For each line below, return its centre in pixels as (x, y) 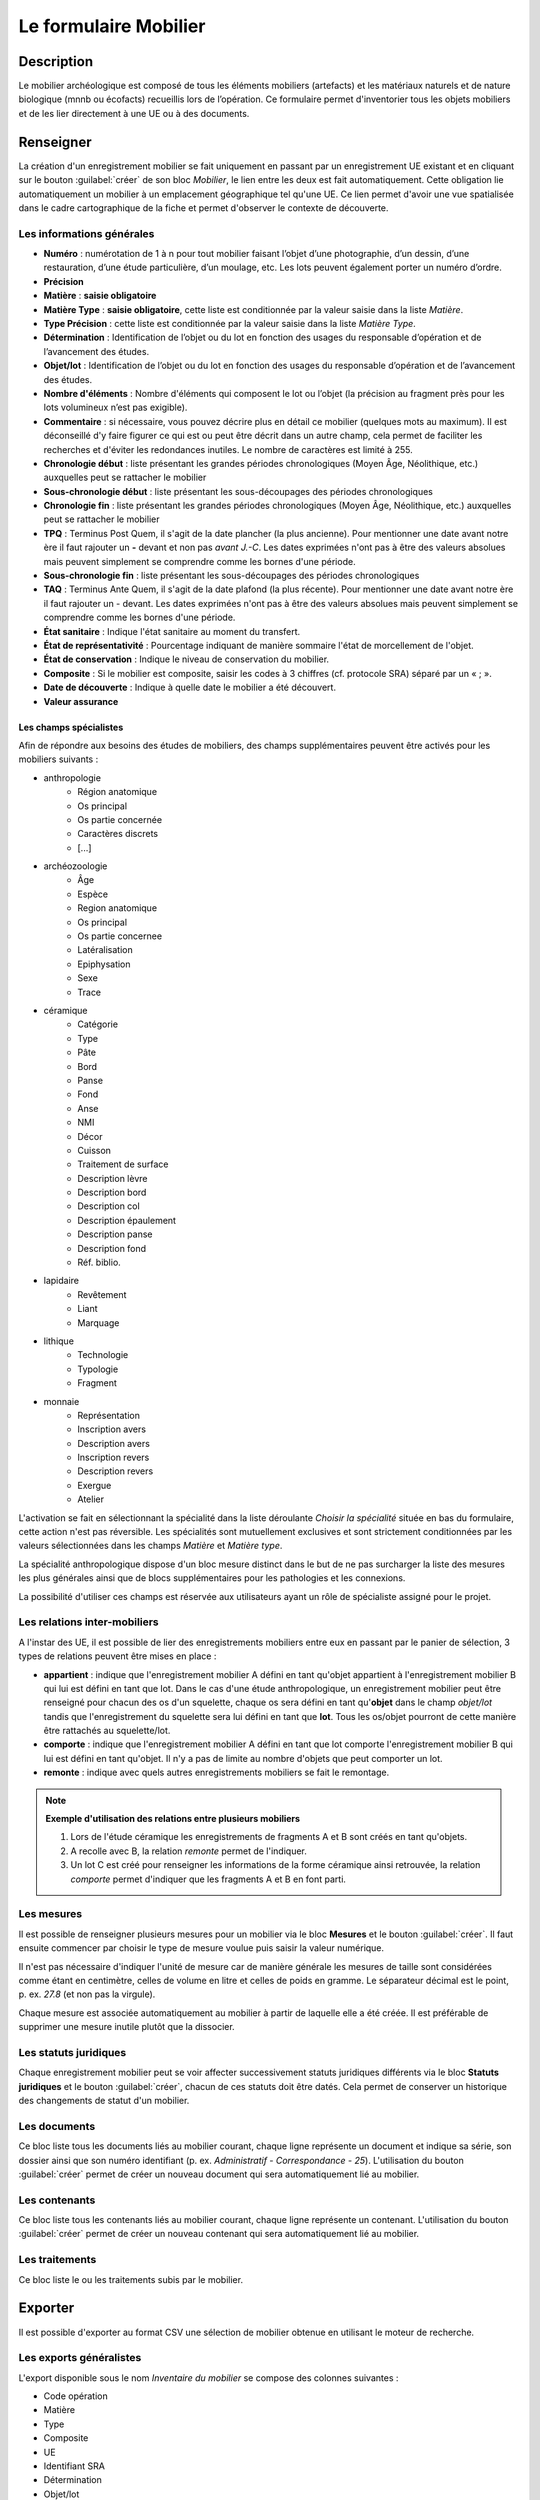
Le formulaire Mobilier (112, 26)
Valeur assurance (81, 701)
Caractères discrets (118, 834)
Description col (108, 1206)
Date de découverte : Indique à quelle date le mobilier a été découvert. (190, 687)
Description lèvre (112, 1178)
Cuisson (94, 1150)
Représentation (108, 1415)
